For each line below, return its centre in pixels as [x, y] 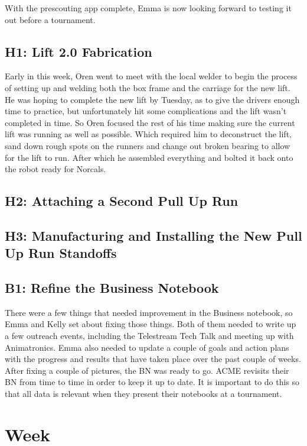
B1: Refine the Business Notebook [112, 288]
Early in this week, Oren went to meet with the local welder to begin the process [151, 76]
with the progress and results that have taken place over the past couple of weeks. [153, 359]
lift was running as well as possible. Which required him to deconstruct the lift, [148, 134]
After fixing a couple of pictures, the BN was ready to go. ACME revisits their [147, 370]
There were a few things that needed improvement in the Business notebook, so [149, 312]
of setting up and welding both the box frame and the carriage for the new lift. [148, 87]
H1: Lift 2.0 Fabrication [79, 51]
